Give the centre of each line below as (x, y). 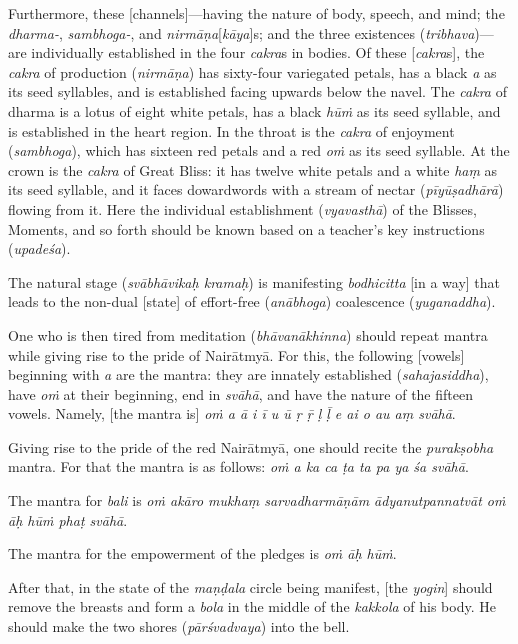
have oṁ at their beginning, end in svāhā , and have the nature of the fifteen (240, 393)
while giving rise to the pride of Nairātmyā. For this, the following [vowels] (236, 354)
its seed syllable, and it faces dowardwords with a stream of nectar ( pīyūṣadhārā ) (256, 189)
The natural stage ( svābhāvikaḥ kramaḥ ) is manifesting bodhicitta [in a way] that (254, 281)
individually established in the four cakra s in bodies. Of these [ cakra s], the (258, 52)
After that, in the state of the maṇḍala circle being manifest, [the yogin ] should (250, 586)
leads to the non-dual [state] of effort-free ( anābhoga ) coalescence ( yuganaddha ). (252, 301)
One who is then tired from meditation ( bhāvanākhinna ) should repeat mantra (248, 334)
